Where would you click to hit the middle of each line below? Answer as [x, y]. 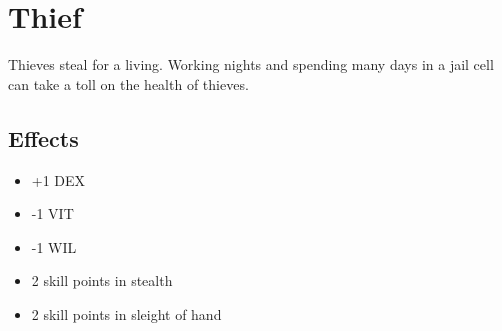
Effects [43, 137]
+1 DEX [58, 179]
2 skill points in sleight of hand [126, 313]
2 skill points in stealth [102, 280]
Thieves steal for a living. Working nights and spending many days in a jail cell [251, 64]
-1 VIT [52, 213]
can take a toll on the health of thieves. [128, 83]
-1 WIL [54, 246]
